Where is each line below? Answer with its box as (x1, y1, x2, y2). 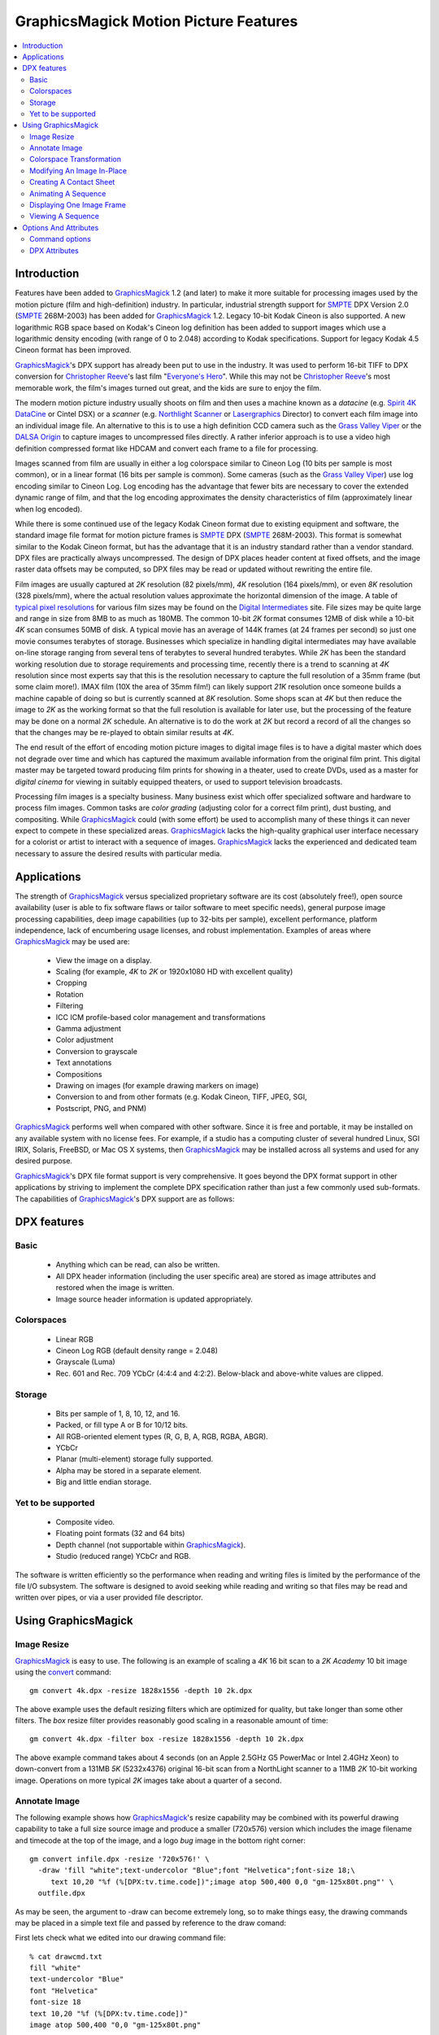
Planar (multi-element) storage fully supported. (55, 1454, 214, 1464)
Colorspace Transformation (29, 155, 122, 164)
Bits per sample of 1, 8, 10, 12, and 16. (55, 1408, 180, 1418)
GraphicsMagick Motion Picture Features (15, 12, 298, 30)
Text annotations (55, 1058, 112, 1068)
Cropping (55, 978, 88, 988)
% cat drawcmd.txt (29, 1952, 103, 1961)
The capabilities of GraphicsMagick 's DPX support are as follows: (15, 1193, 235, 1204)
